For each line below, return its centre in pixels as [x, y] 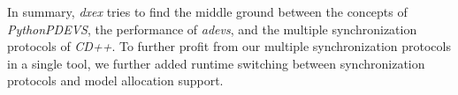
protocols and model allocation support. [115, 80]
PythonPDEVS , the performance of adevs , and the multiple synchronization [212, 29]
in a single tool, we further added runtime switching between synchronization [216, 63]
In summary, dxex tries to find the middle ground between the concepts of [207, 11]
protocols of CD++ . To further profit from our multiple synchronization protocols [229, 46]
